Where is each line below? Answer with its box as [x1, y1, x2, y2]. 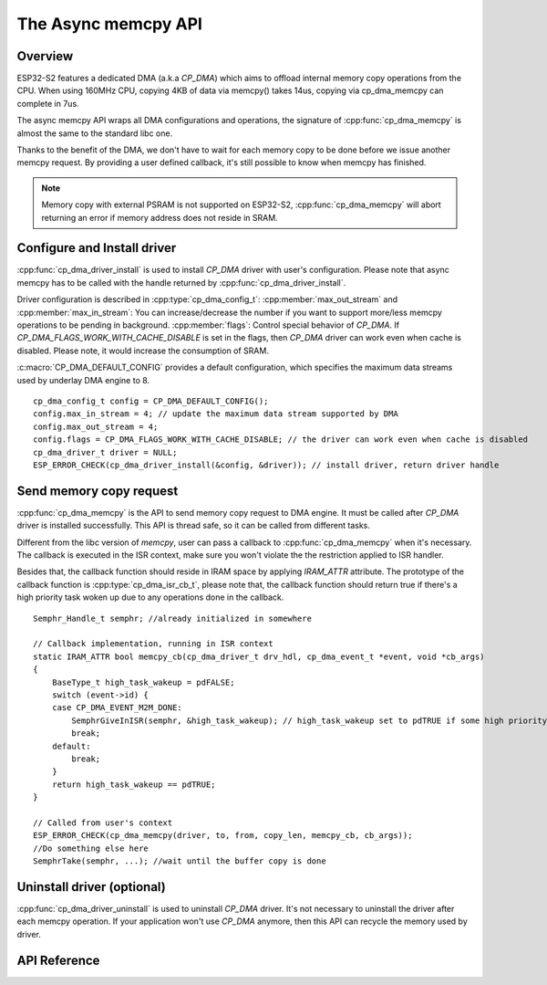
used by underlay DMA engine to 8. [16, 374, 150, 385]
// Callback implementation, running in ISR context [33, 639, 273, 649]
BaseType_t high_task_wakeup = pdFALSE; [51, 676, 236, 687]
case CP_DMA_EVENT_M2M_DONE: [51, 703, 182, 713]
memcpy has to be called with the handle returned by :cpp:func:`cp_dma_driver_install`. [16, 277, 346, 288]
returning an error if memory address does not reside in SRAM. [41, 212, 278, 223]
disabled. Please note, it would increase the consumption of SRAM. [16, 345, 269, 356]
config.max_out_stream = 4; [33, 421, 159, 432]
